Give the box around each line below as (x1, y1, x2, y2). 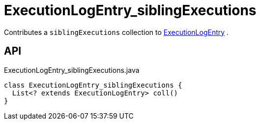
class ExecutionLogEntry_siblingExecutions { (4, 81, 182, 89)
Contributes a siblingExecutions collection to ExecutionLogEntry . (4, 28, 229, 36)
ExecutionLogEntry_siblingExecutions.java (4, 65, 140, 74)
